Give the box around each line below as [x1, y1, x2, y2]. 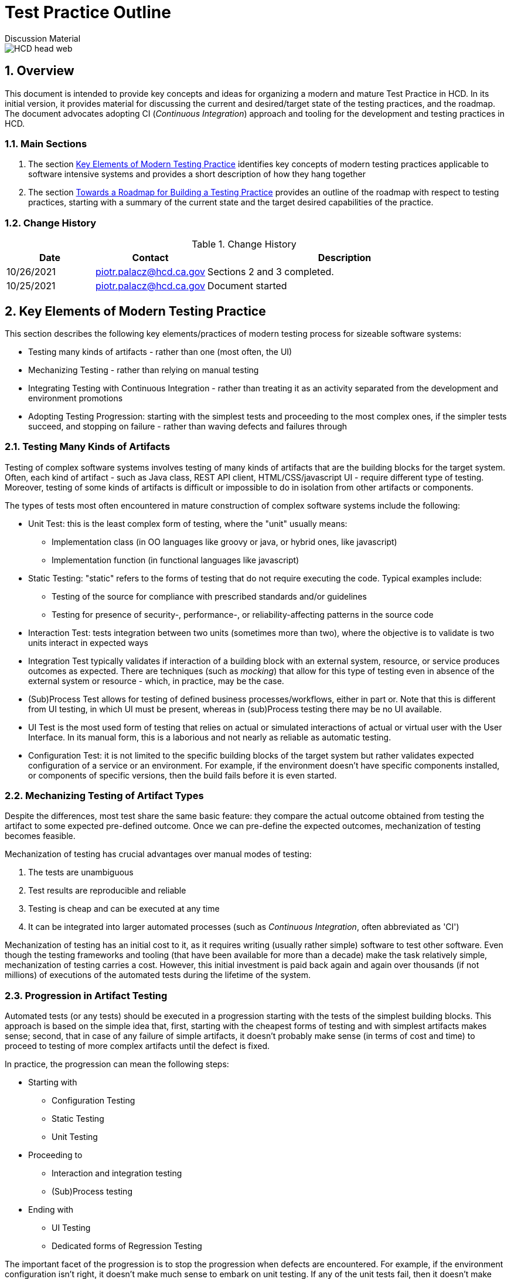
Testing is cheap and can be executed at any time [28, 904, 220, 914]
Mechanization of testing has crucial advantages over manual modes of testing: [5, 849, 312, 860]
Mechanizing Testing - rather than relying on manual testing [28, 364, 259, 375]
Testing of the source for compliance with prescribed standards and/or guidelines [52, 591, 367, 601]
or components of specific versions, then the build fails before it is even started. [28, 770, 337, 780]
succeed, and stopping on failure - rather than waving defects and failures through [28, 421, 348, 431]
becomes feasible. [5, 831, 76, 841]
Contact [132, 252, 169, 264]
